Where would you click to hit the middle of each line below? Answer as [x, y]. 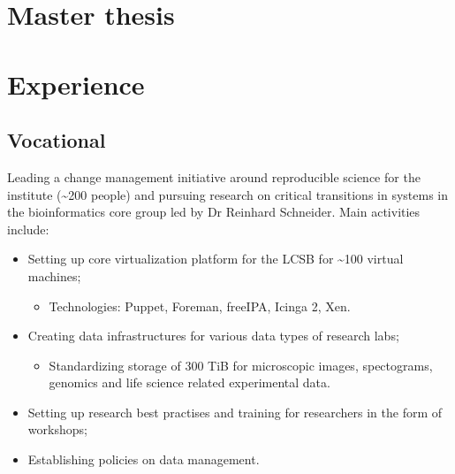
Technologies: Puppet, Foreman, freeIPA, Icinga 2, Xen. [200, 306]
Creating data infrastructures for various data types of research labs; [213, 336]
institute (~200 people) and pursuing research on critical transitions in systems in [227, 194]
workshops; [57, 429]
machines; [54, 275]
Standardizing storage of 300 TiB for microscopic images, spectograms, [241, 365]
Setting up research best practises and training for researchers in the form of [235, 412]
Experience [76, 84]
